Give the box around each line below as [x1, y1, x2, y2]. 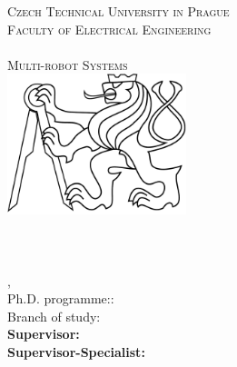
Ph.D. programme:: [7, 289, 114, 308]
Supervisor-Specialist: [7, 342, 145, 362]
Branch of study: [7, 306, 101, 325]
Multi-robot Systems [7, 55, 128, 74]
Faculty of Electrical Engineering [7, 19, 212, 38]
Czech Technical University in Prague [7, 2, 230, 20]
